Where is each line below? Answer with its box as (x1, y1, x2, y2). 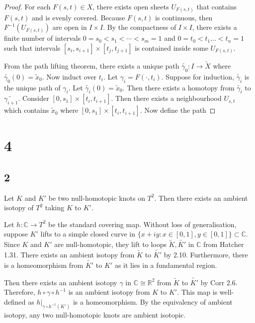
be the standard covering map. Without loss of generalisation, (48, 219, 237, 229)
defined (4, 296, 26, 307)
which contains (4, 105, 49, 115)
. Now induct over (42, 71, 97, 81)
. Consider (18, 93, 49, 103)
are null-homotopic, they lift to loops (54, 239, 167, 249)
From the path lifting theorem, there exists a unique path (4, 60, 179, 71)
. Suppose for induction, (161, 71, 234, 81)
